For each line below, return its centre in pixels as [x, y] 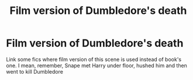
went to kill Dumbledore [35, 71]
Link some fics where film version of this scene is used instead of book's [94, 59]
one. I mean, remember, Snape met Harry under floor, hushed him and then [96, 66]
